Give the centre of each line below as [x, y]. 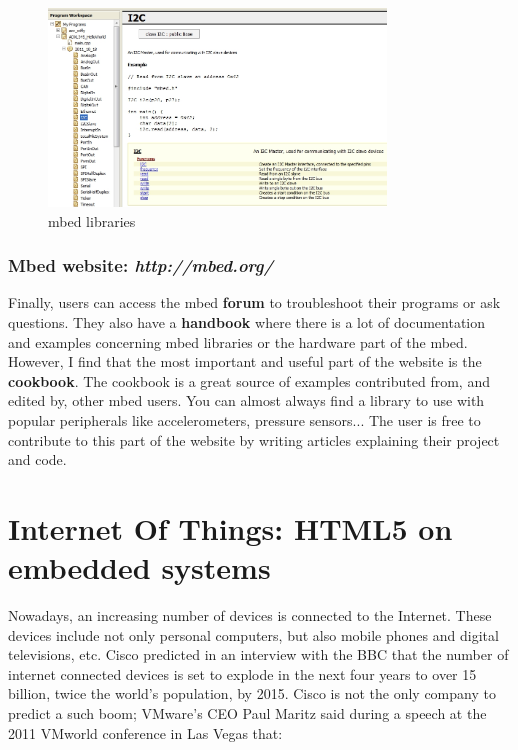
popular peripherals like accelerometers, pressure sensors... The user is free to [244, 419]
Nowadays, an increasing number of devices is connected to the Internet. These [250, 615]
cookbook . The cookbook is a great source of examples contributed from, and [249, 380]
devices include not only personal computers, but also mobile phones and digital [253, 634]
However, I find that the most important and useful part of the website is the [245, 361]
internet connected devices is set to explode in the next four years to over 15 [242, 673]
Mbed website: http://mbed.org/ [141, 265]
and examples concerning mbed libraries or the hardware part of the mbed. [238, 341]
